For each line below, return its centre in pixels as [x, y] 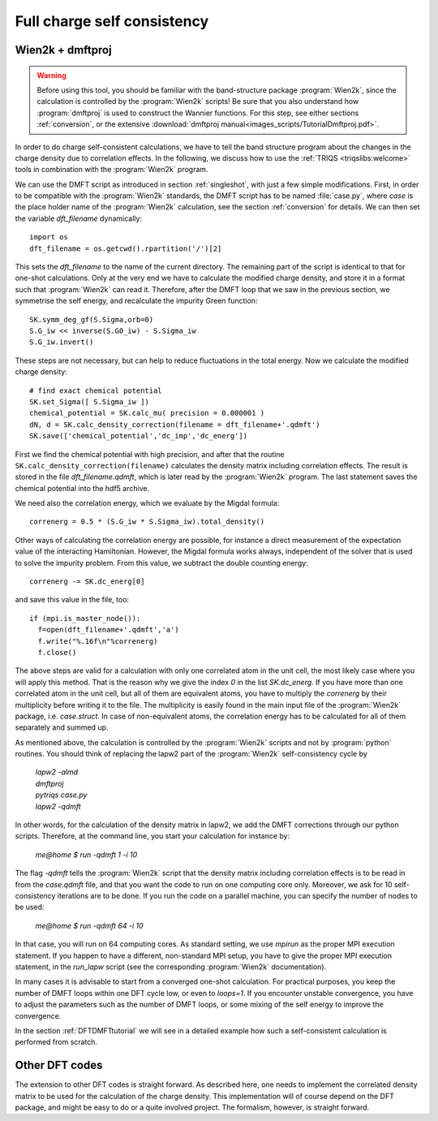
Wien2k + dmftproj [64, 50]
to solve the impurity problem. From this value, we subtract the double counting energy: [161, 563]
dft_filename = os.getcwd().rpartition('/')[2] [126, 248]
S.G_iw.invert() [62, 342]
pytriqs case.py [61, 795]
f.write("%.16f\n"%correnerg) [98, 641]
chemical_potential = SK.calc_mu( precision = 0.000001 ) [147, 413]
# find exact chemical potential [96, 390]
